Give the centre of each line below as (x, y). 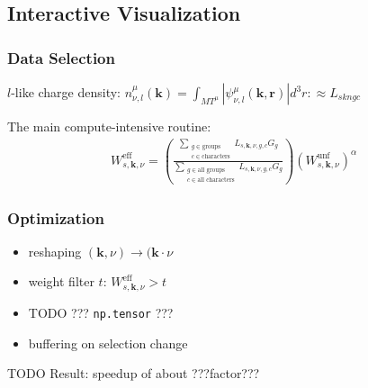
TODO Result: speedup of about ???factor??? (134, 373)
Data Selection (61, 57)
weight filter (61, 281)
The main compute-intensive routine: (109, 126)
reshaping (55, 251)
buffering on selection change (108, 343)
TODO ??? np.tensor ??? (101, 312)
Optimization (56, 217)
